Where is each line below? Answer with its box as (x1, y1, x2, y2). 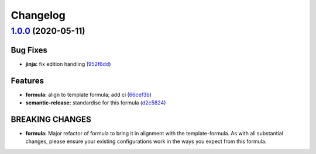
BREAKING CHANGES (11, 114, 92, 124)
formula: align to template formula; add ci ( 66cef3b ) (25, 91, 152, 98)
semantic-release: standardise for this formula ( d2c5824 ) (25, 99, 166, 106)
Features (11, 76, 44, 86)
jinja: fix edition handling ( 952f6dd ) (25, 60, 111, 67)
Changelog (11, 9, 66, 22)
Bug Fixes (11, 45, 48, 55)
